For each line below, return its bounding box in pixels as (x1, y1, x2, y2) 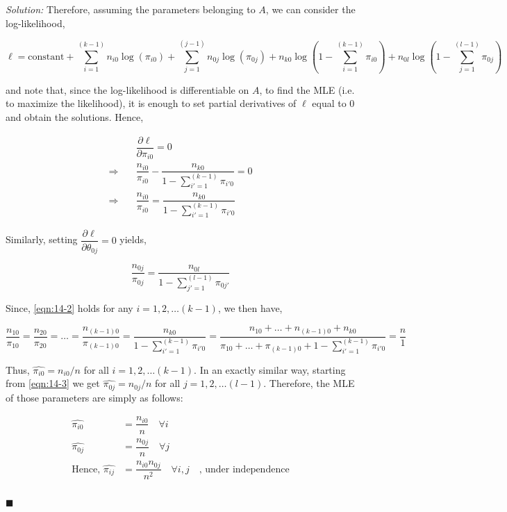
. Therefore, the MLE (263, 376, 355, 390)
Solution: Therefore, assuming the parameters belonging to (6, 2, 256, 16)
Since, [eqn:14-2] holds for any (6, 300, 133, 315)
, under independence (199, 464, 290, 474)
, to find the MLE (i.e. (259, 82, 355, 97)
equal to (312, 96, 347, 110)
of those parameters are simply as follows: (6, 390, 183, 404)
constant (28, 51, 65, 62)
